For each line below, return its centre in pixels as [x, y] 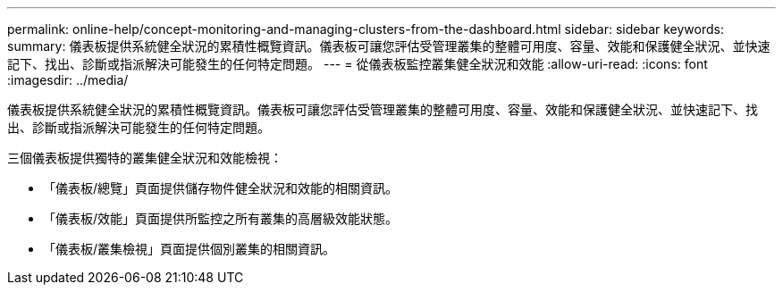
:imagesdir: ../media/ [68, 80]
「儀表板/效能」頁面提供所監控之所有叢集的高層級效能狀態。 [221, 218]
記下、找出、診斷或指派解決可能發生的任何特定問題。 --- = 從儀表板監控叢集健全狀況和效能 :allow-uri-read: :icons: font [358, 64]
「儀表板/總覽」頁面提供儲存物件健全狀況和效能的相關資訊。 [221, 188]
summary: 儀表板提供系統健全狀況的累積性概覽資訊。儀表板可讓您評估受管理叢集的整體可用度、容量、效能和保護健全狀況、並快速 [389, 46]
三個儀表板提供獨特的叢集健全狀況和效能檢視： [145, 158]
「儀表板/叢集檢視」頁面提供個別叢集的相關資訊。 [189, 249]
